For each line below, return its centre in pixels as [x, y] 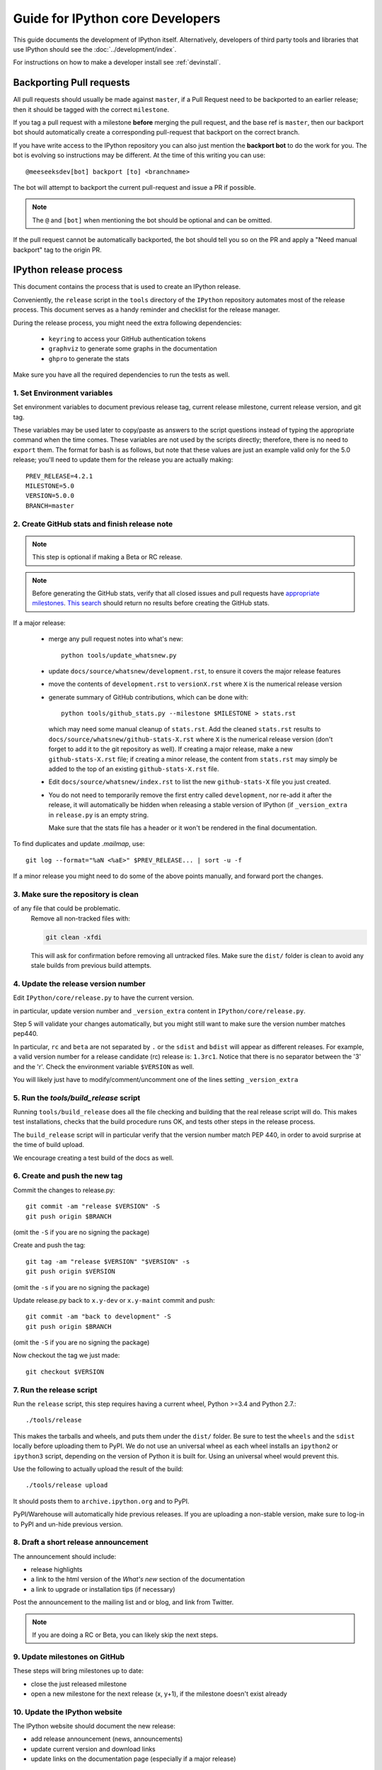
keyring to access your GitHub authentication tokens [127, 339]
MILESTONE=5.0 [50, 486]
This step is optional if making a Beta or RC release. [108, 557]
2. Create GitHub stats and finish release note [93, 524]
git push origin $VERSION [71, 1272]
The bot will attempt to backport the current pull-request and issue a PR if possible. [134, 187]
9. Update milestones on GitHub [69, 1657]
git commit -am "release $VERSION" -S [93, 1206]
